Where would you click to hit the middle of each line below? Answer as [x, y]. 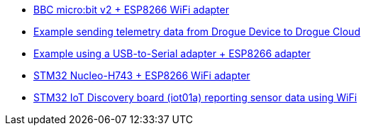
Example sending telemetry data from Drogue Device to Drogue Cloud [197, 32]
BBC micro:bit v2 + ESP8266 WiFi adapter [131, 10]
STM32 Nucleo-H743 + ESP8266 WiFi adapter [142, 75]
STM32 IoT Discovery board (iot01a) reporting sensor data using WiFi [195, 97]
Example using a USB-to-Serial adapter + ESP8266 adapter [172, 53]
